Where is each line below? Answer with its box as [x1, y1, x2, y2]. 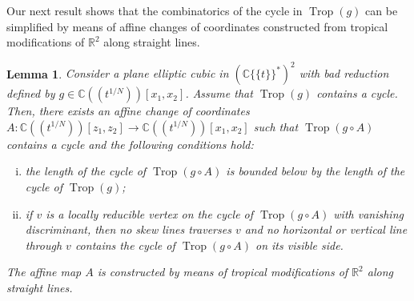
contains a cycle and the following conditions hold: [6, 135, 254, 152]
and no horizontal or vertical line [244, 221, 408, 238]
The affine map [6, 263, 82, 280]
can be [365, 2, 398, 18]
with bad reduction [299, 65, 389, 82]
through [25, 236, 62, 253]
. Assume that [185, 85, 253, 102]
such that [253, 118, 299, 134]
